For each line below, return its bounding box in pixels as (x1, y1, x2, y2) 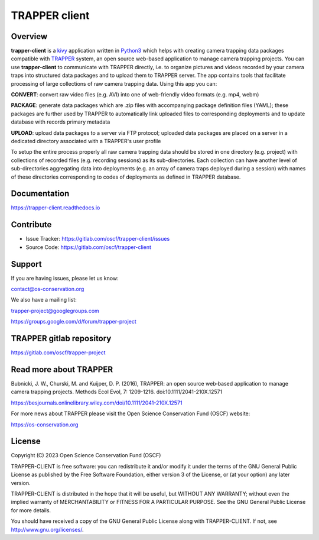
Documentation (11, 189, 70, 199)
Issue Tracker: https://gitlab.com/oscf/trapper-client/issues (25, 235, 170, 242)
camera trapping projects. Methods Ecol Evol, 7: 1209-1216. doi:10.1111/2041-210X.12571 (11, 388, 223, 396)
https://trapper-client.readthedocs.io (11, 204, 100, 211)
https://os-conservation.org (11, 421, 79, 428)
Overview (11, 31, 48, 41)
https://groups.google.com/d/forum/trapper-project (11, 318, 137, 325)
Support (11, 259, 42, 269)
